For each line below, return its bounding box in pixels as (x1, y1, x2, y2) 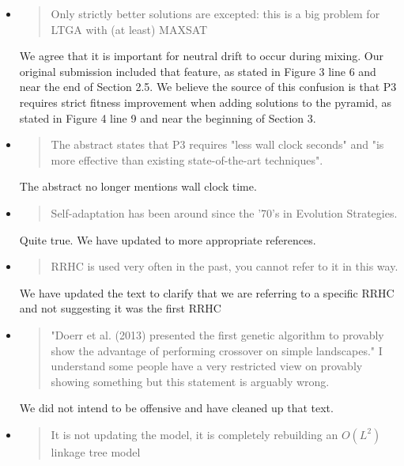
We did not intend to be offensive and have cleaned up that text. (19, 400, 334, 416)
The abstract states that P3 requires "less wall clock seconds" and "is (51, 136, 384, 153)
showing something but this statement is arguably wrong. (51, 373, 330, 389)
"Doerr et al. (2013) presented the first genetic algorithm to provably (51, 326, 384, 343)
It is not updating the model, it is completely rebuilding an (51, 426, 338, 442)
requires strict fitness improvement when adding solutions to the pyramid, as (19, 93, 391, 110)
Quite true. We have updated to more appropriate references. (19, 231, 316, 248)
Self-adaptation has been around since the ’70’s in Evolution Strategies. (51, 204, 398, 221)
